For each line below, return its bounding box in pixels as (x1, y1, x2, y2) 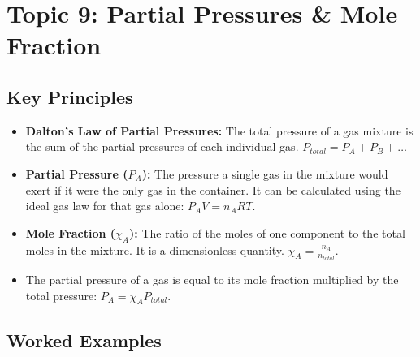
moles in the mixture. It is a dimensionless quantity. (25, 241, 284, 258)
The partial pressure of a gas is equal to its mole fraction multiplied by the (25, 271, 399, 287)
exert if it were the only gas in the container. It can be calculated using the (25, 181, 401, 198)
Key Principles (6, 84, 133, 109)
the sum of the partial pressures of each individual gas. (25, 138, 299, 155)
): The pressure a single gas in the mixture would (141, 165, 388, 182)
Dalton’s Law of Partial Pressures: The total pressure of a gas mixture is (25, 122, 414, 139)
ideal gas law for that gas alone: (25, 197, 184, 214)
